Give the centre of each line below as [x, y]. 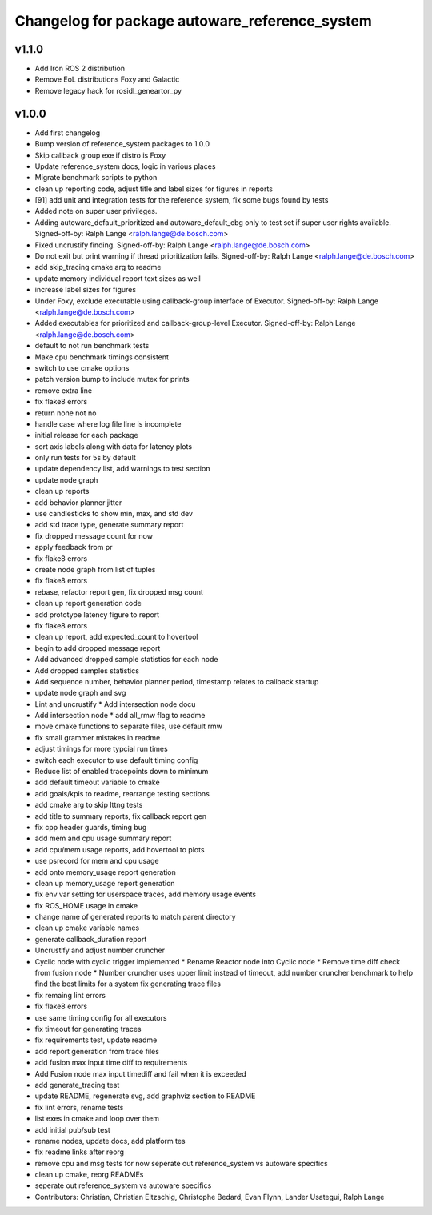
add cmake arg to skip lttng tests [89, 805]
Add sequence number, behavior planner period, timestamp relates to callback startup [177, 681]
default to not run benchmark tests [92, 346]
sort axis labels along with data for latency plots [113, 446]
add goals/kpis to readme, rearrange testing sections [122, 793]
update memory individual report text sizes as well [118, 278]
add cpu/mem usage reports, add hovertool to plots [120, 849]
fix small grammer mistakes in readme [98, 737]
